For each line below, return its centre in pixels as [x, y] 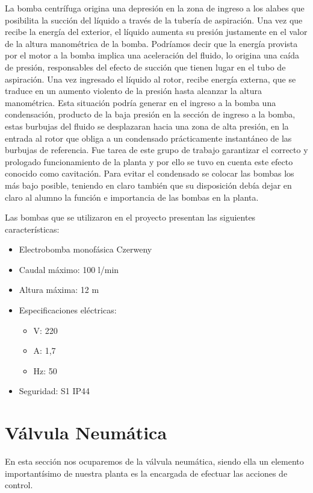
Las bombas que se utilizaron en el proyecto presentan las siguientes [130, 217]
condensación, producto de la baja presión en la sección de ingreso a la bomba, [150, 114]
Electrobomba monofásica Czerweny [85, 249]
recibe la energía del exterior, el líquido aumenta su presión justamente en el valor [156, 32]
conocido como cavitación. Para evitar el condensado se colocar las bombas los [150, 173]
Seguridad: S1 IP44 [54, 391]
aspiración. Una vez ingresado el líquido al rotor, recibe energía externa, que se [150, 79]
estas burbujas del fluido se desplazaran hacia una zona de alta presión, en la [147, 126]
